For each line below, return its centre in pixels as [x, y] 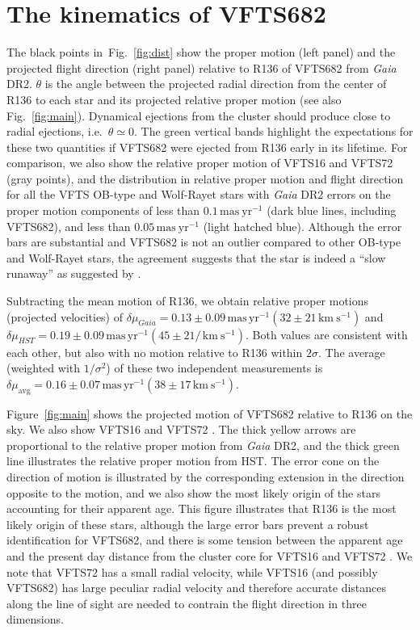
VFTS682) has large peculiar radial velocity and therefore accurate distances [197, 588]
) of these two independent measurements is [214, 368]
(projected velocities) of [65, 316]
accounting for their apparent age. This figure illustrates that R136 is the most [202, 508]
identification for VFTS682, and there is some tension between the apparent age [205, 540]
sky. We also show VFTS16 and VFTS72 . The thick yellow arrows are [181, 429]
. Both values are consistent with [326, 334]
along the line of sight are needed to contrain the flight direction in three [187, 603]
